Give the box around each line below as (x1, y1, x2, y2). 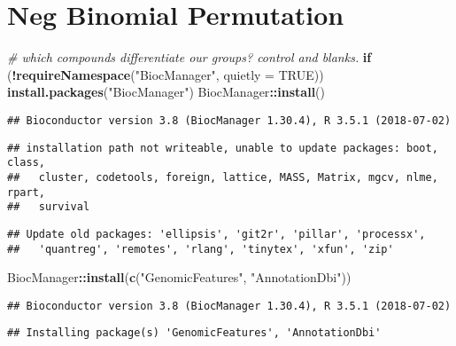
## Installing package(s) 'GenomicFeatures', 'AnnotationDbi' (7, 326, 382, 340)
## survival (7, 201, 90, 214)
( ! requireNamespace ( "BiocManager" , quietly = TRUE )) (7, 65, 324, 83)
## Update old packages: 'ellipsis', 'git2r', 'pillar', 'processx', (7, 227, 426, 240)
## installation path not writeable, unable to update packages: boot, (7, 141, 438, 154)
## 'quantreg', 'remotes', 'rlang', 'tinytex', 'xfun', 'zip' (7, 242, 394, 256)
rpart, (7, 185, 45, 199)
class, (7, 156, 45, 169)
